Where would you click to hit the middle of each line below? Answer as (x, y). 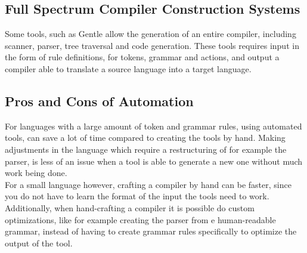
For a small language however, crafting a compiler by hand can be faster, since (148, 184)
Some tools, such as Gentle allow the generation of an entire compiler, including (151, 34)
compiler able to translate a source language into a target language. (128, 68)
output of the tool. (39, 243)
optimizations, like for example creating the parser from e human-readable (140, 219)
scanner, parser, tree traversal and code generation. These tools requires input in (152, 45)
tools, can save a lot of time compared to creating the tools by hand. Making (145, 138)
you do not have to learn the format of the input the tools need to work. (137, 196)
